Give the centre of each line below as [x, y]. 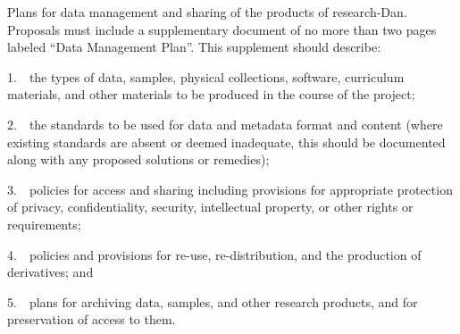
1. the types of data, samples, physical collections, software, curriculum [206, 76]
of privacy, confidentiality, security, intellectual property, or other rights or [210, 207]
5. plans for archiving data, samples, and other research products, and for [213, 301]
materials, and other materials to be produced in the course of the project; [211, 94]
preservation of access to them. [92, 319]
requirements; [44, 224]
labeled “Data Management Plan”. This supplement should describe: [194, 47]
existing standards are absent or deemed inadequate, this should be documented [226, 142]
